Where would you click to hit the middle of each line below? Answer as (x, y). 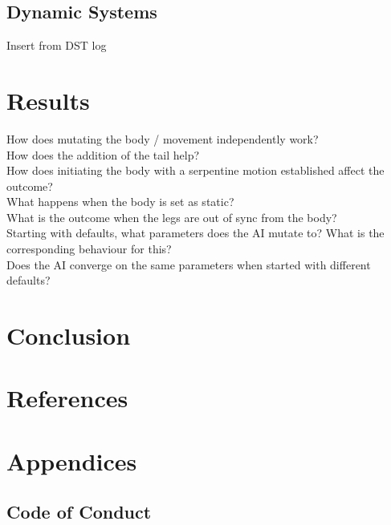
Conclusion (69, 335)
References (67, 398)
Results (48, 100)
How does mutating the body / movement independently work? (163, 138)
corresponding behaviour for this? (89, 249)
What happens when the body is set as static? (120, 202)
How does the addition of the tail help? (103, 154)
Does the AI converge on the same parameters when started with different (189, 264)
